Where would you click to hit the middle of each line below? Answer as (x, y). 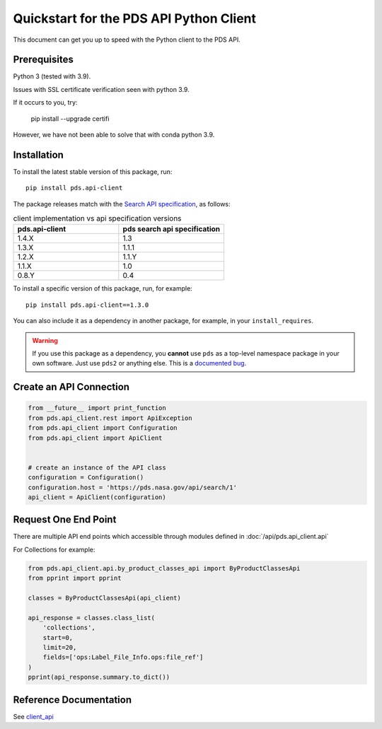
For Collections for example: (54, 549)
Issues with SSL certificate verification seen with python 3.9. (102, 89)
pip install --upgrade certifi (70, 118)
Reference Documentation (73, 700)
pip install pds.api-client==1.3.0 (87, 305)
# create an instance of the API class (97, 467)
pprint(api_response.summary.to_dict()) (99, 677)
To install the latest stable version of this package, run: (93, 171)
